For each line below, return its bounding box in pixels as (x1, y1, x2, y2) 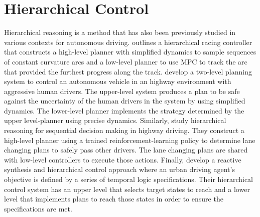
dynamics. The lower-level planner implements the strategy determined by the (4, 105, 244, 115)
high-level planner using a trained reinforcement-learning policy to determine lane (4, 134, 255, 145)
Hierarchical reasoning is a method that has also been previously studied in (4, 27, 236, 37)
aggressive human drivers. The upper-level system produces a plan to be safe (4, 85, 240, 96)
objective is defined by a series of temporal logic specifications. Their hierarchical (4, 174, 253, 184)
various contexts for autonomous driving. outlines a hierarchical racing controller (4, 36, 252, 47)
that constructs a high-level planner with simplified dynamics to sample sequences (4, 46, 256, 57)
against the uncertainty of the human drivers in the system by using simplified (4, 95, 245, 106)
